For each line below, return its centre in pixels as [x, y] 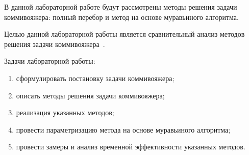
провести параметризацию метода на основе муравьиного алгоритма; [123, 129]
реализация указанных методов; [65, 112]
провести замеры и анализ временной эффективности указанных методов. [131, 147]
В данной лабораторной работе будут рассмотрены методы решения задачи [121, 7]
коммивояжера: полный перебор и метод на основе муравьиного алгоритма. [121, 17]
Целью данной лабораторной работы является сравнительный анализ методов [124, 34]
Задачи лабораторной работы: [50, 61]
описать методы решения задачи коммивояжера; [90, 95]
